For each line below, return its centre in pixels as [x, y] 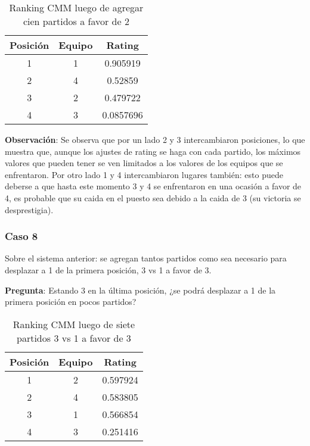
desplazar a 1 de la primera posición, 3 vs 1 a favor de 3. [108, 269]
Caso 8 [21, 236]
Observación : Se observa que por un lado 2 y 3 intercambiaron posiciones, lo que [155, 139]
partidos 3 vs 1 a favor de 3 [74, 338]
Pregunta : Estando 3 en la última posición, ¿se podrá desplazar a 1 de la [140, 290]
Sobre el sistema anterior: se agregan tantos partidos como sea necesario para [146, 258]
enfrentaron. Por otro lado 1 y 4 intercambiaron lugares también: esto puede [144, 174]
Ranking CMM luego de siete [74, 324]
